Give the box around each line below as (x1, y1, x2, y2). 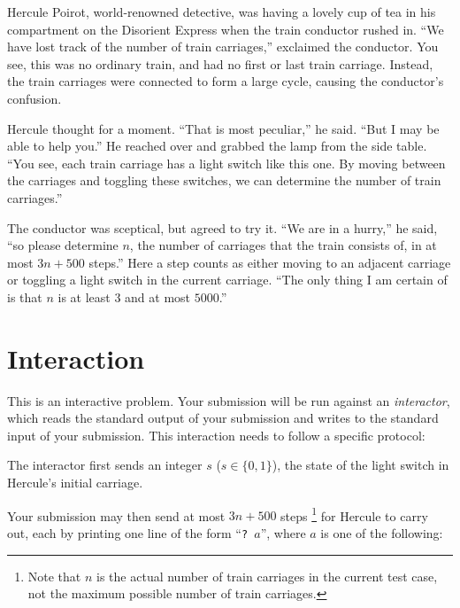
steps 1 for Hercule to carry (280, 503, 428, 525)
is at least (57, 287, 111, 306)
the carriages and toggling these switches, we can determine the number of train (7, 171, 441, 190)
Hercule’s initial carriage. (7, 473, 143, 491)
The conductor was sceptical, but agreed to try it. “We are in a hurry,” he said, (7, 218, 438, 237)
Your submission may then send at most (7, 506, 226, 525)
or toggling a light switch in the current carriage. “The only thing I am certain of (7, 270, 448, 289)
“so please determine (7, 236, 119, 254)
